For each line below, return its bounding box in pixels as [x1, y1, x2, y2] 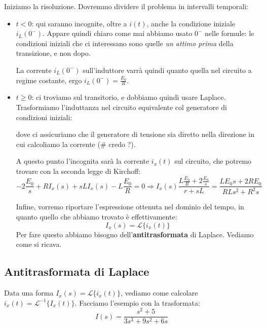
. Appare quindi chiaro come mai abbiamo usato [42, 28, 193, 39]
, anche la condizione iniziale [146, 18, 236, 28]
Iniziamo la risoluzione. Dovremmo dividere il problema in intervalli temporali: [4, 1, 248, 11]
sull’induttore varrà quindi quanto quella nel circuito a [83, 64, 252, 75]
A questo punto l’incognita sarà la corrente [16, 156, 149, 166]
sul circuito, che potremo [174, 156, 252, 166]
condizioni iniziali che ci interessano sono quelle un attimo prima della [16, 38, 234, 48]
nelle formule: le [205, 28, 254, 39]
